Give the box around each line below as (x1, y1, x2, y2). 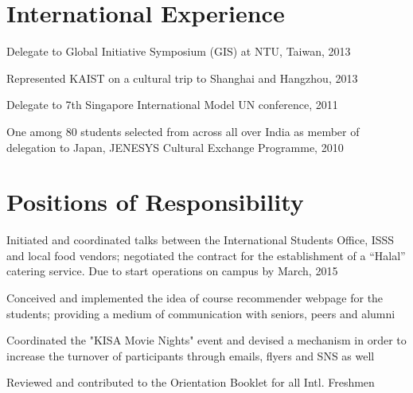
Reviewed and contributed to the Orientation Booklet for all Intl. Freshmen (6, 374, 375, 391)
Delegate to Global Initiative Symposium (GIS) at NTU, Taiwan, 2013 (6, 43, 351, 60)
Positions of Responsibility (6, 185, 304, 218)
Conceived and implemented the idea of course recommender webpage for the (6, 290, 384, 305)
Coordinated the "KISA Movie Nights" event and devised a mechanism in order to (6, 332, 407, 348)
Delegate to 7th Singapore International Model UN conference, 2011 (6, 96, 338, 113)
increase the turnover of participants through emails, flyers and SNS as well (6, 347, 375, 364)
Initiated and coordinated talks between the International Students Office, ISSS (6, 232, 395, 248)
